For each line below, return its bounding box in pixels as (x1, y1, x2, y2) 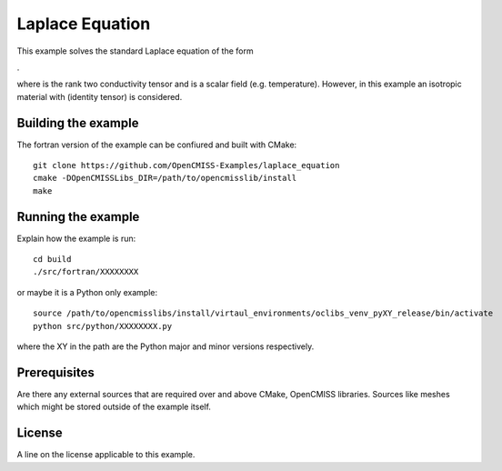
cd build (33, 255, 72, 265)
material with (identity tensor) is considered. (16, 91, 183, 102)
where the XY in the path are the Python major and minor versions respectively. (16, 341, 315, 352)
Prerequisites (16, 365, 95, 380)
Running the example (16, 209, 140, 225)
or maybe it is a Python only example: (16, 286, 158, 297)
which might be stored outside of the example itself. (16, 401, 211, 413)
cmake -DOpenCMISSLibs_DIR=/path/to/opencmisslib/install (33, 173, 297, 184)
